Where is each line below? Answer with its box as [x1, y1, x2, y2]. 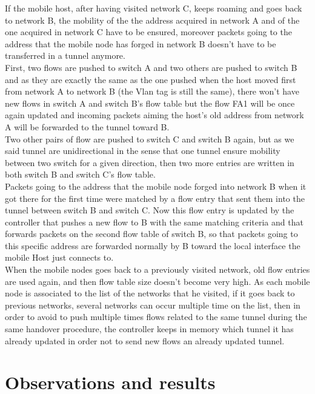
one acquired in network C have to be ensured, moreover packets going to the [5, 25, 292, 38]
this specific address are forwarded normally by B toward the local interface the [5, 239, 300, 252]
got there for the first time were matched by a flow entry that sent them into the [5, 192, 305, 204]
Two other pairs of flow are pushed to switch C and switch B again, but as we [5, 132, 294, 145]
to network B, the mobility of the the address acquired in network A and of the [5, 13, 300, 26]
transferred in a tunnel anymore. [5, 49, 125, 62]
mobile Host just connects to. [5, 251, 114, 264]
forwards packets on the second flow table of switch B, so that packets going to [5, 227, 298, 240]
